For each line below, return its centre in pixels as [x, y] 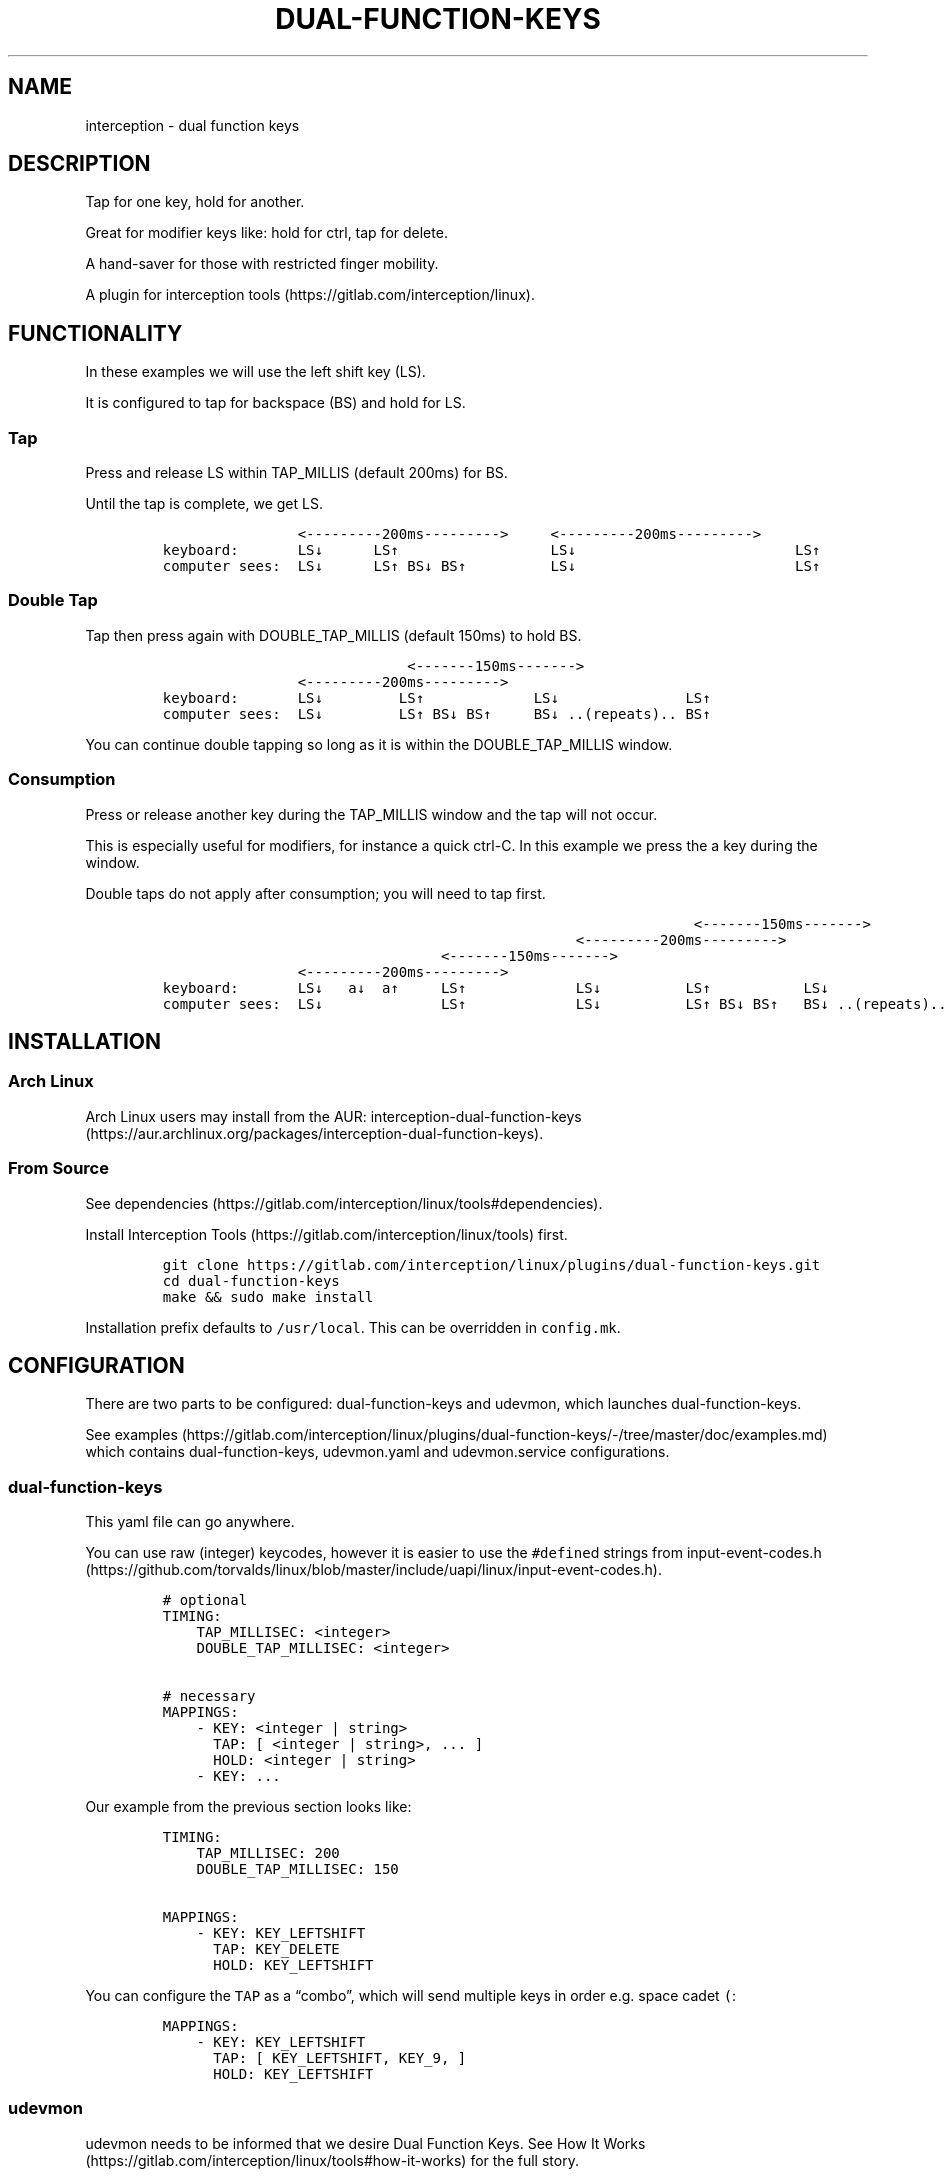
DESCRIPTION [79, 164]
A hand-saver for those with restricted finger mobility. [262, 264]
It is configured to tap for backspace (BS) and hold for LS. [275, 403]
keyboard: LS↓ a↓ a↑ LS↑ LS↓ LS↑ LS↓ [495, 987]
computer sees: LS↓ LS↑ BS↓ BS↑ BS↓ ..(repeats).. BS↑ [436, 713]
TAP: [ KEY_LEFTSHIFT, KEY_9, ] [340, 2058]
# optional [205, 1600]
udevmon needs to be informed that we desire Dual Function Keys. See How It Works [365, 2143]
